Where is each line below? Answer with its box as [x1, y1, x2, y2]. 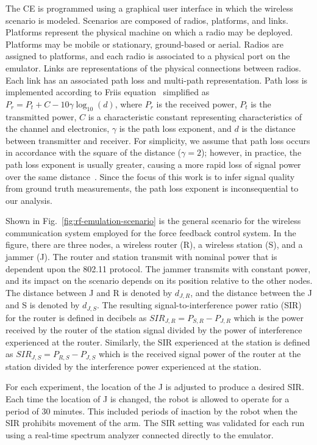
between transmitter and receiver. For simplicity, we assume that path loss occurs [5, 134, 310, 147]
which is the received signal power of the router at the [98, 347, 301, 360]
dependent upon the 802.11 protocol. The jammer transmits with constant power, [5, 262, 311, 275]
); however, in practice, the [201, 146, 302, 159]
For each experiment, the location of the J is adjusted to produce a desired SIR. [5, 380, 304, 393]
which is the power [233, 311, 304, 324]
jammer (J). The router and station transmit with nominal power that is [5, 250, 277, 263]
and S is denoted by [5, 298, 80, 311]
